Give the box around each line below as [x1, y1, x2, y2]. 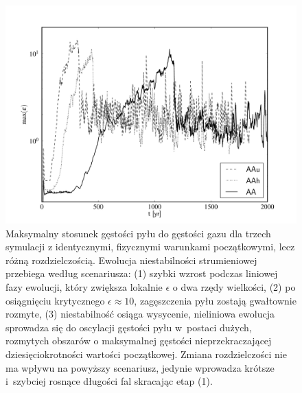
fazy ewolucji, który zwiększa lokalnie [5, 279, 163, 294]
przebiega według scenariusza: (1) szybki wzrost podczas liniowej [5, 266, 278, 281]
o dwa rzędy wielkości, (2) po [172, 279, 296, 294]
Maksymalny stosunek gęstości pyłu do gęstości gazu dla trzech [5, 226, 271, 240]
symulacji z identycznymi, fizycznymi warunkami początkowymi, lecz [5, 239, 295, 254]
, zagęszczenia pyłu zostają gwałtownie [134, 293, 297, 307]
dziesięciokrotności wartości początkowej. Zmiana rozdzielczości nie [5, 346, 287, 361]
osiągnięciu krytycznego [5, 293, 105, 307]
